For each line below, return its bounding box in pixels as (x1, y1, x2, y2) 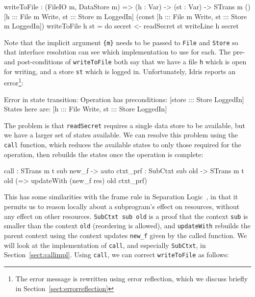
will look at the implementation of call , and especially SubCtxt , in (4, 240, 206, 250)
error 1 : (4, 76, 24, 87)
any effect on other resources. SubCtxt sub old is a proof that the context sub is (4, 211, 248, 221)
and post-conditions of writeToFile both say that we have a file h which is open (4, 56, 247, 67)
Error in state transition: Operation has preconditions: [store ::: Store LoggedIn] (4, 94, 244, 104)
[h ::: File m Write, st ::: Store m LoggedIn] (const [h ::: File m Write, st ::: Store (4, 11, 247, 21)
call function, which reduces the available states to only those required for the (4, 139, 241, 150)
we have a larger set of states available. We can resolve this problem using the (4, 130, 238, 140)
